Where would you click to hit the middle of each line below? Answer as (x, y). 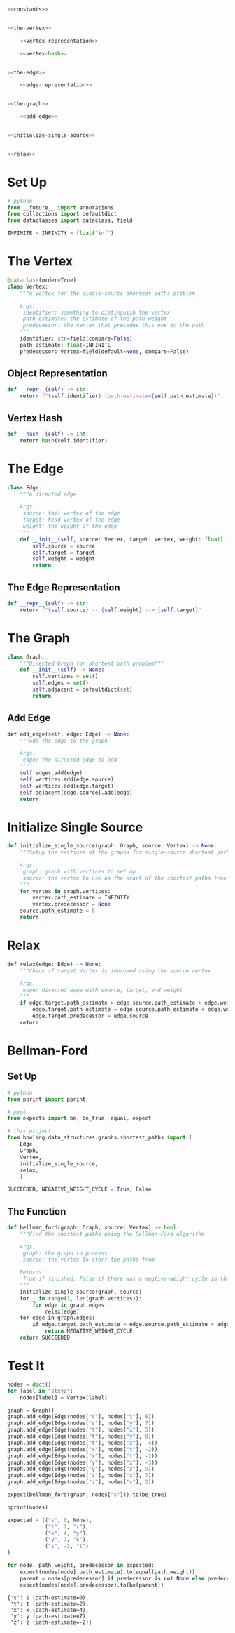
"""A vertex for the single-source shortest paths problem (108, 293)
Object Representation (58, 374)
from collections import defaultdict (62, 214)
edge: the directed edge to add (70, 760)
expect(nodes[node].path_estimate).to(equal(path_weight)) (108, 1572)
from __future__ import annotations (60, 207)
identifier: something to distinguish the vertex (97, 312)
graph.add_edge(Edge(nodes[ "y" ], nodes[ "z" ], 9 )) (81, 1469)
